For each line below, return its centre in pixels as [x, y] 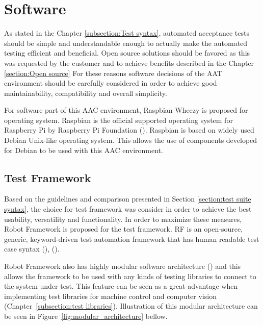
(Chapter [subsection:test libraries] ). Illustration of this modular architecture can [131, 306]
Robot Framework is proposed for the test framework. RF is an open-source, [124, 229]
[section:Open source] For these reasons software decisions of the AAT [113, 73]
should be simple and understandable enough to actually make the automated [126, 43]
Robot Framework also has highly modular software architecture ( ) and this [123, 266]
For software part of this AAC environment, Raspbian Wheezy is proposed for [126, 110]
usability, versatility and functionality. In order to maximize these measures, [123, 219]
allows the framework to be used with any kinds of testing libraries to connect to [130, 276]
